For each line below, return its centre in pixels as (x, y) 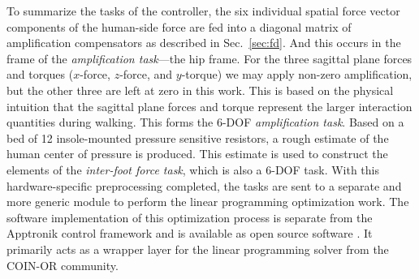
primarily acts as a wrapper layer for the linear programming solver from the (198, 249)
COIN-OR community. (63, 265)
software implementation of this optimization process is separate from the (190, 217)
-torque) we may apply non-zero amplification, (297, 74)
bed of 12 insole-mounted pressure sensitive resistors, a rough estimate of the (198, 137)
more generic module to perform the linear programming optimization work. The (208, 202)
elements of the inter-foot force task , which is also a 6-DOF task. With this (193, 169)
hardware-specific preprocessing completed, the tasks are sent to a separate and (204, 185)
